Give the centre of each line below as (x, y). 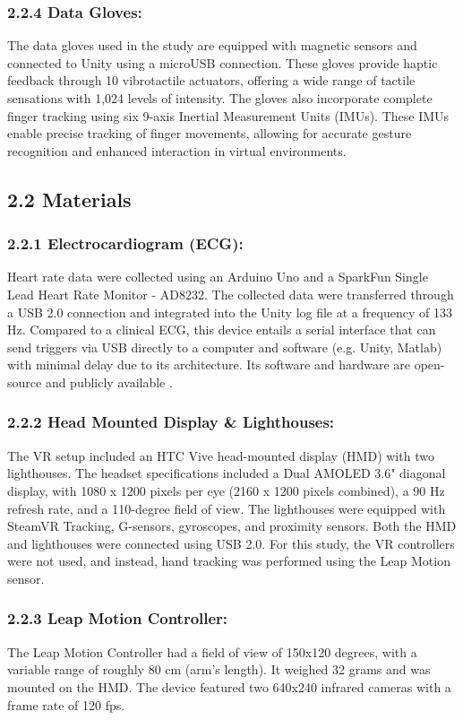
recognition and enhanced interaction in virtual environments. (177, 150)
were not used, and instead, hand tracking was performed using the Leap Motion (229, 561)
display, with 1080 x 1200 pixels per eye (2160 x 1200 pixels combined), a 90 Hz (226, 490)
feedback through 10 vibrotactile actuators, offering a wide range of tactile (211, 80)
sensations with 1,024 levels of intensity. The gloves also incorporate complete (220, 98)
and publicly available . (109, 382)
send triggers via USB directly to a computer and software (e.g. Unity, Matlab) (225, 347)
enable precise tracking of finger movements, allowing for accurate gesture (210, 133)
